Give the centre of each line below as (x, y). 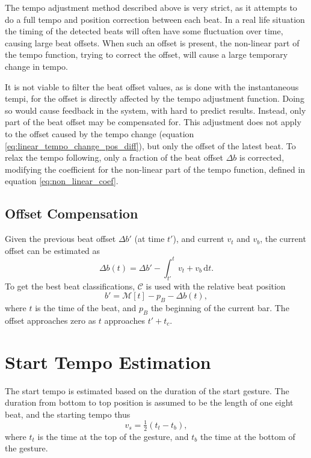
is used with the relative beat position (216, 286)
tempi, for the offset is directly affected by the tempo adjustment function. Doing (155, 98)
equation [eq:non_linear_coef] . (62, 181)
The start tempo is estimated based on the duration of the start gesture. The (147, 390)
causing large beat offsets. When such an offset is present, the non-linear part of (152, 42)
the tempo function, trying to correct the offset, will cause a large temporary (146, 54)
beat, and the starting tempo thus (68, 414)
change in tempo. (36, 66)
